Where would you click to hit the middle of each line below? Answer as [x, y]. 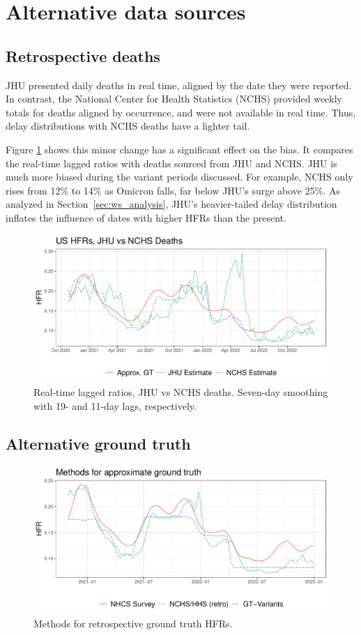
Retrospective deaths [83, 55]
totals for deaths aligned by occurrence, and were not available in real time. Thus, [181, 112]
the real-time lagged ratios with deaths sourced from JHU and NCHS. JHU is [171, 163]
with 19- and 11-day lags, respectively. [115, 405]
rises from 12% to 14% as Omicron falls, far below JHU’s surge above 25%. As [173, 190]
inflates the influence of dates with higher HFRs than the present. [146, 217]
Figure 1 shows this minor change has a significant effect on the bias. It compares [179, 149]
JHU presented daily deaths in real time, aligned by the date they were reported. [179, 85]
